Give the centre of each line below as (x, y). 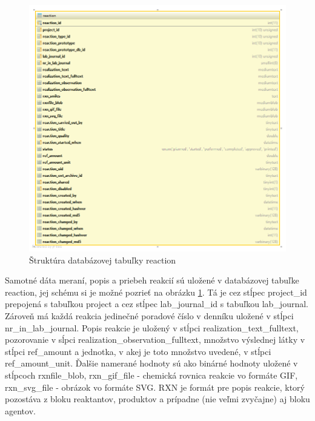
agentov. (20, 410)
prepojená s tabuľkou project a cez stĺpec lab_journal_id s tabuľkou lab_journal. (157, 304)
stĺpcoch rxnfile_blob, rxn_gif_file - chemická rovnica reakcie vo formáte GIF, (151, 375)
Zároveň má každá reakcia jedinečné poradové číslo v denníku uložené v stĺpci (149, 316)
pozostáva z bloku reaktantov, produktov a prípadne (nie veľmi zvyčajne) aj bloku (157, 399)
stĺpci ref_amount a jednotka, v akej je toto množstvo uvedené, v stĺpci (138, 351)
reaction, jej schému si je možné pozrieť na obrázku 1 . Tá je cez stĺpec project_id (156, 292)
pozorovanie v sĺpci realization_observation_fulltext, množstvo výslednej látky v (155, 340)
